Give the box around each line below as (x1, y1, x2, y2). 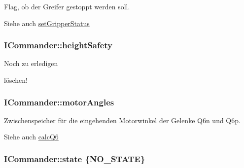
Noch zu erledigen (4, 58, 58, 68)
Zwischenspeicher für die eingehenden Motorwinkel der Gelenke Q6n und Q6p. (4, 115, 241, 125)
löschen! (4, 75, 28, 85)
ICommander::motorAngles (4, 96, 114, 108)
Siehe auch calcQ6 (4, 132, 59, 142)
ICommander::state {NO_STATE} (4, 152, 145, 165)
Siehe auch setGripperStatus (4, 18, 90, 28)
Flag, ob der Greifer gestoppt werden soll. (4, 1, 130, 11)
